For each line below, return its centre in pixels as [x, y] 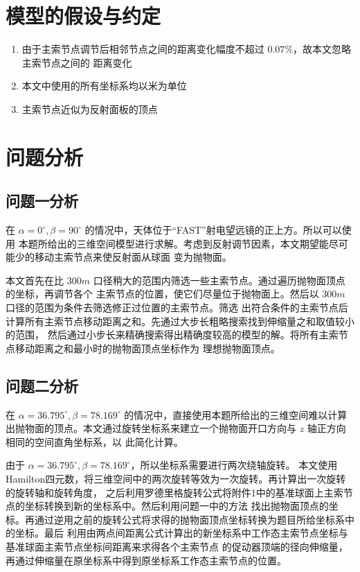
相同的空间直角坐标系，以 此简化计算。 [94, 441]
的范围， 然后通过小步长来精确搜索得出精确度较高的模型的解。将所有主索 [172, 335]
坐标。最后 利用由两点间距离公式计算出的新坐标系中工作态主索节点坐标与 [181, 533]
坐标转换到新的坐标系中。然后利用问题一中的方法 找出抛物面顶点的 [177, 506]
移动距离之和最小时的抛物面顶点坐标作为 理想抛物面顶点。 [147, 348]
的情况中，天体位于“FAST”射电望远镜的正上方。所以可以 [213, 230]
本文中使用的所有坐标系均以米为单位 [104, 86]
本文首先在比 [35, 280]
